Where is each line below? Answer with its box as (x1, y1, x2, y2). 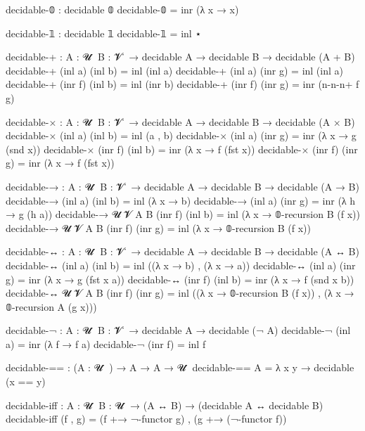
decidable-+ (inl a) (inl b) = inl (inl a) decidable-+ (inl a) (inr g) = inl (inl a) (6, 63, 343, 77)
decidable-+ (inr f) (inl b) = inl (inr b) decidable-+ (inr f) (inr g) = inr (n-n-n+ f (6, 77, 359, 91)
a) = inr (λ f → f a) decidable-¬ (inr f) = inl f (6, 336, 206, 351)
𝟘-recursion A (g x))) (6, 299, 97, 314)
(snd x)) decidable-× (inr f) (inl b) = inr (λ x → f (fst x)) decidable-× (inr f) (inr (6, 141, 358, 156)
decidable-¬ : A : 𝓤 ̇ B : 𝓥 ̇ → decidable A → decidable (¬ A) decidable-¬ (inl (6, 323, 351, 337)
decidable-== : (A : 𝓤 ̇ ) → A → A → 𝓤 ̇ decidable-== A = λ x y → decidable (6, 360, 354, 375)
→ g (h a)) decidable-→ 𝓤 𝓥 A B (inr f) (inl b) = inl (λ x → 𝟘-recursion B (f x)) (6, 207, 360, 221)
